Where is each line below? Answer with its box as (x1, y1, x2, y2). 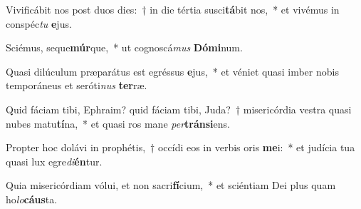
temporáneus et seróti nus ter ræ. (6, 78, 147, 93)
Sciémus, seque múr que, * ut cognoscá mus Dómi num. (6, 40, 243, 55)
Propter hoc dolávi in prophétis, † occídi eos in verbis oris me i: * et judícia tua (6, 140, 355, 155)
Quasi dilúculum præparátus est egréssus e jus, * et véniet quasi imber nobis (6, 63, 339, 78)
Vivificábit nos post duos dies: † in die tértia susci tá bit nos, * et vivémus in (6, 2, 340, 16)
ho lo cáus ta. (6, 191, 58, 206)
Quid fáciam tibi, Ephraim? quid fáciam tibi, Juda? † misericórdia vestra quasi (6, 101, 352, 116)
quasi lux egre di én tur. (6, 153, 103, 168)
